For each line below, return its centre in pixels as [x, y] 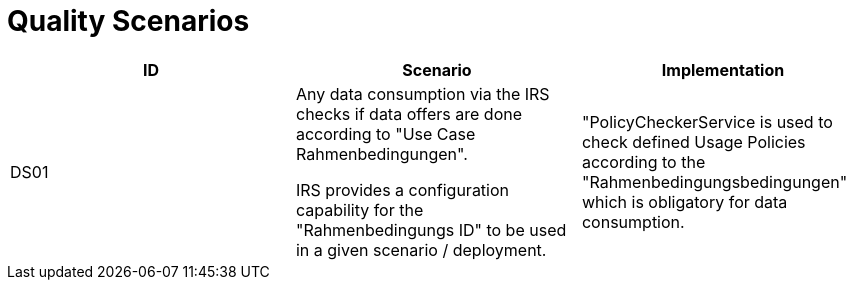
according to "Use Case [385, 133]
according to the [643, 161]
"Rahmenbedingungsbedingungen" [714, 181]
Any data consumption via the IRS [422, 93]
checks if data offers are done [409, 113]
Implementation [723, 69]
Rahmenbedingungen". [381, 153]
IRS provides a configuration [402, 189]
